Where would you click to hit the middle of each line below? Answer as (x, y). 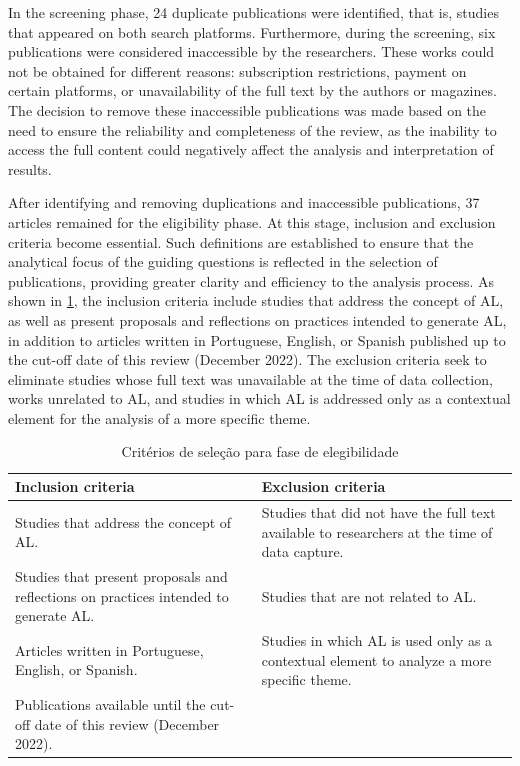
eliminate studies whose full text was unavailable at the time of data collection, (250, 378)
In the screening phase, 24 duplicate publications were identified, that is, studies (253, 12)
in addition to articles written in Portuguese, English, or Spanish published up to (257, 339)
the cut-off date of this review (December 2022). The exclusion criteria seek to (247, 359)
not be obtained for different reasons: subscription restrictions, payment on (237, 70)
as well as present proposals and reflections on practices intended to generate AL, (257, 319)
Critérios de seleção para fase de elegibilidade (260, 451)
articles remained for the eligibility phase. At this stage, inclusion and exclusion (252, 221)
